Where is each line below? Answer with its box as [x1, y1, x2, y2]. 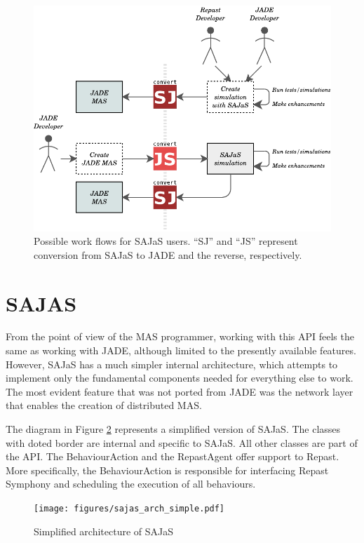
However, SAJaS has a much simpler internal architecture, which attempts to [6, 356, 338, 371]
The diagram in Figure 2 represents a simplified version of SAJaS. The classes [6, 422, 341, 436]
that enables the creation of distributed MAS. [6, 398, 202, 413]
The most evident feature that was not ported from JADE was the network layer [6, 384, 353, 398]
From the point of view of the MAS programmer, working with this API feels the [6, 329, 354, 344]
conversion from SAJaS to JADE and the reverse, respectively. [34, 247, 302, 262]
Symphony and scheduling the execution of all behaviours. [6, 476, 256, 491]
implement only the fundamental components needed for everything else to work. [6, 370, 353, 385]
